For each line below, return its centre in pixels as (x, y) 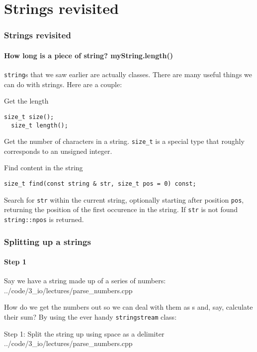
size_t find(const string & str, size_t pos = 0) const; (100, 184)
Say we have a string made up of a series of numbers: (85, 281)
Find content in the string (43, 168)
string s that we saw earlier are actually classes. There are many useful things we (128, 74)
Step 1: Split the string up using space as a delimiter (84, 333)
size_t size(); (29, 117)
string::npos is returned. (44, 219)
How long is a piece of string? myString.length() (88, 55)
